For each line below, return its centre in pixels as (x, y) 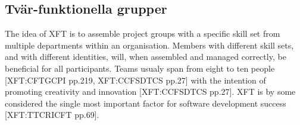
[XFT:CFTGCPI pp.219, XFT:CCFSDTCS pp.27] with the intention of (135, 80)
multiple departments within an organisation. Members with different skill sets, (149, 45)
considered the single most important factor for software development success (146, 103)
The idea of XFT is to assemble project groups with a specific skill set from (143, 33)
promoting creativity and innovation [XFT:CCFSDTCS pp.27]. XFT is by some (150, 92)
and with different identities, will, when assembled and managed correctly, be (146, 57)
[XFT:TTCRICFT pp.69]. (52, 115)
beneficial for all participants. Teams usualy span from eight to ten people (140, 68)
